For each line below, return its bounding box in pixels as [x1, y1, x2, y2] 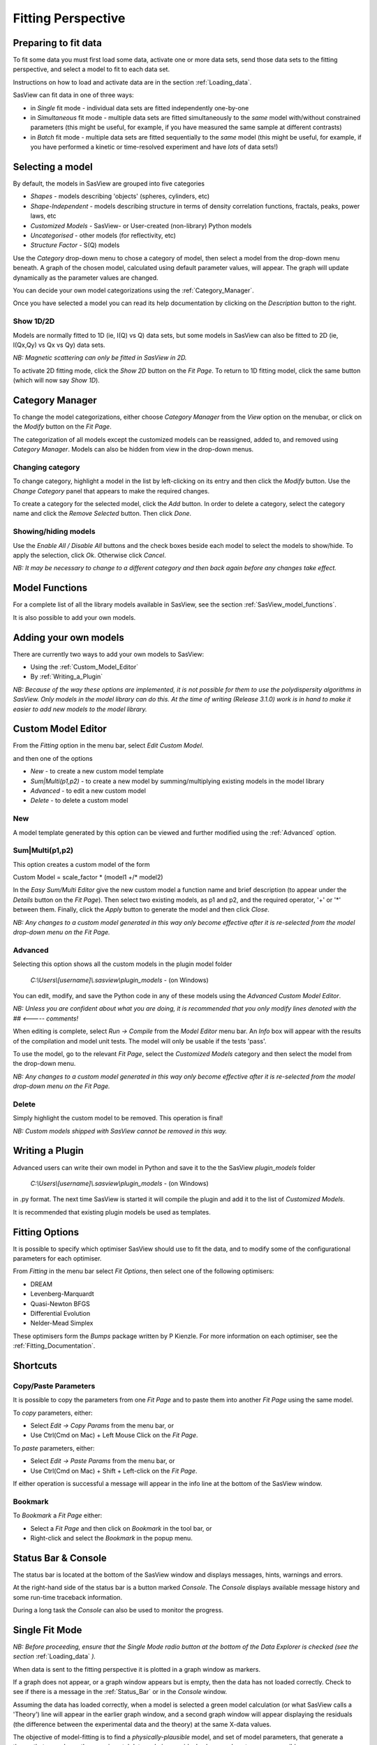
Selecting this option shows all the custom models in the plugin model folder [13, 960, 232, 968]
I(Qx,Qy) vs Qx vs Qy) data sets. [13, 341, 105, 349]
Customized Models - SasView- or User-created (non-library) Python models [30, 221, 252, 230]
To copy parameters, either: [13, 1409, 94, 1417]
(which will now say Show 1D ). [13, 376, 101, 385]
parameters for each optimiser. [13, 1254, 102, 1263]
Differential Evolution [30, 1309, 91, 1317]
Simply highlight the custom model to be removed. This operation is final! [13, 1114, 223, 1122]
